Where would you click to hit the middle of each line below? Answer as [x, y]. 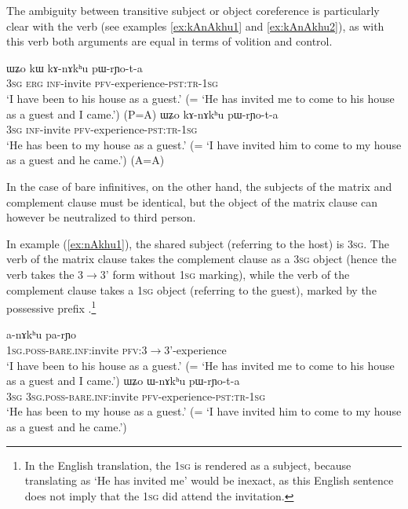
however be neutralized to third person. [101, 217]
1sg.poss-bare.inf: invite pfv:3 [77, 349]
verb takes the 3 [45, 274]
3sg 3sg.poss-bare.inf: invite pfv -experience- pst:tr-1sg [136, 395]
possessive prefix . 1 [51, 307]
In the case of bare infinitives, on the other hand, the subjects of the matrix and [199, 186]
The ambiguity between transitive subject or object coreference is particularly [193, 10]
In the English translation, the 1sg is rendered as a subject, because [188, 465]
